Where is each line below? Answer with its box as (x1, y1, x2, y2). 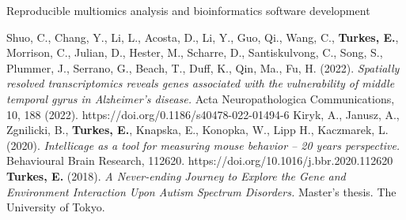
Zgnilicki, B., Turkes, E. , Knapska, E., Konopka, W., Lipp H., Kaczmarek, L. (6, 121, 389, 138)
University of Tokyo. (6, 199, 105, 215)
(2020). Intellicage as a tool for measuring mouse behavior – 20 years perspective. (6, 136, 400, 153)
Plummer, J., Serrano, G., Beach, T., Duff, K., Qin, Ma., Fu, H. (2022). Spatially (6, 59, 400, 76)
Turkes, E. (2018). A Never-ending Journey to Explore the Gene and (6, 167, 346, 184)
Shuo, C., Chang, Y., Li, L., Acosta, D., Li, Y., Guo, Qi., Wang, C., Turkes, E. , (6, 28, 399, 45)
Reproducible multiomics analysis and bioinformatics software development (6, 2, 370, 18)
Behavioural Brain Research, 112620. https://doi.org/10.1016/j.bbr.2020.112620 (6, 152, 393, 169)
